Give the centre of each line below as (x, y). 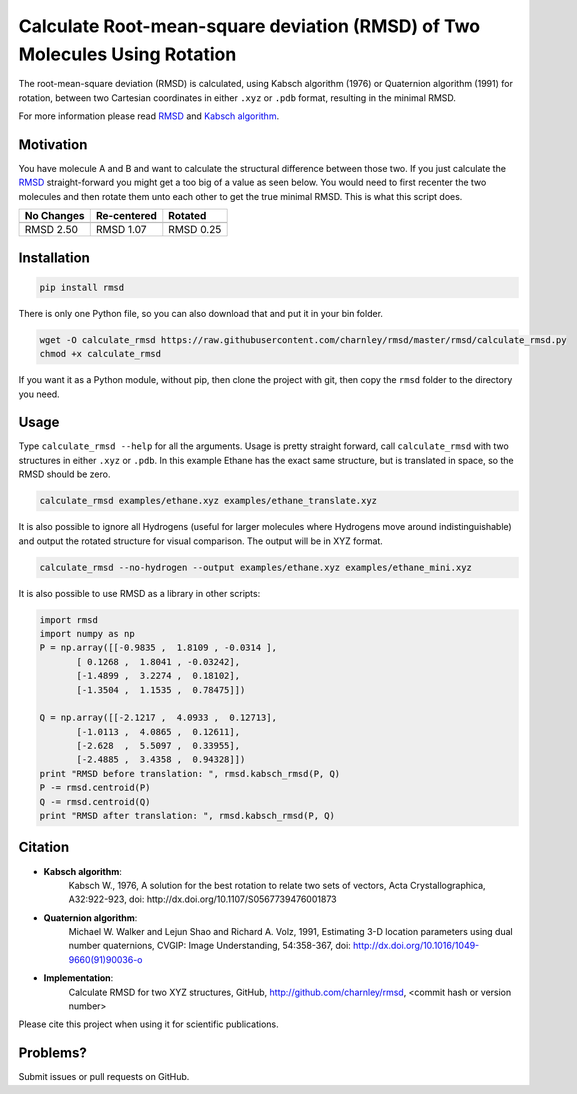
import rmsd (69, 619)
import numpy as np (87, 633)
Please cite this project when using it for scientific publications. (148, 1024)
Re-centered (126, 216)
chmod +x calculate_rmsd (100, 354)
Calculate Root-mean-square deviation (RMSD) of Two (249, 26)
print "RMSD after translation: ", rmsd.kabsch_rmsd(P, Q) (187, 816)
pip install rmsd (82, 287)
